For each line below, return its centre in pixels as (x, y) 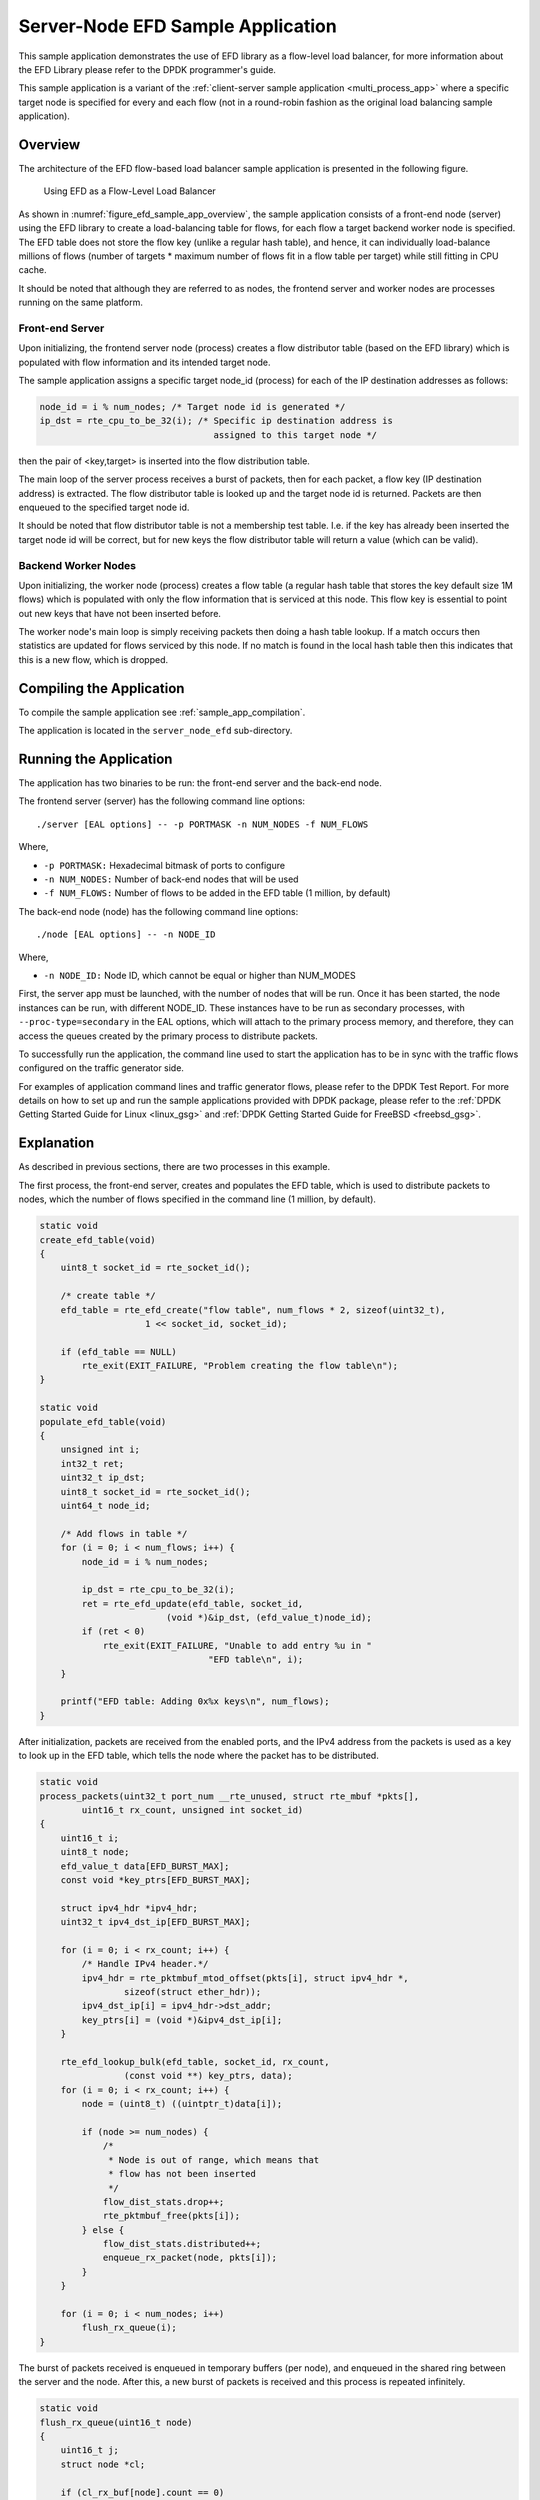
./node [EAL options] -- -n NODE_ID (126, 934)
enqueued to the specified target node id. (104, 507)
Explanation (56, 1143)
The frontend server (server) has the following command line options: (161, 801)
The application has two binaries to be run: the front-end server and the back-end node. (200, 783)
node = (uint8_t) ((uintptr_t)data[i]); (182, 2104)
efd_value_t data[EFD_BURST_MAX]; (145, 1866)
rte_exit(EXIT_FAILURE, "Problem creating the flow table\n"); (240, 1366)
